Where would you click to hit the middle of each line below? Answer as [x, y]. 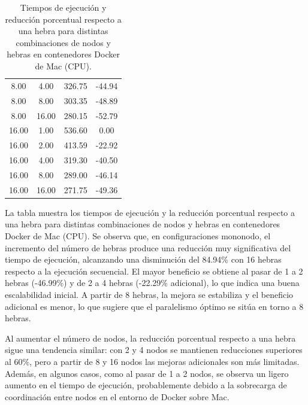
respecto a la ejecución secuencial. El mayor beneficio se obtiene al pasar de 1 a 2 [154, 271]
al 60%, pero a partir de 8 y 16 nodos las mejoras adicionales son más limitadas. [152, 361]
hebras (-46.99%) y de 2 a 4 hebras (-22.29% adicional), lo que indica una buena [152, 283]
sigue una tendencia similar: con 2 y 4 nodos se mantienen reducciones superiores [154, 350]
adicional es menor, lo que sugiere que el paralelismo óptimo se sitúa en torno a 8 [154, 306]
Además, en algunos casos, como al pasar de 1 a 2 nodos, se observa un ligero [147, 373]
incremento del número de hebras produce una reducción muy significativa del [148, 247]
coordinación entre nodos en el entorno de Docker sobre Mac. [117, 396]
